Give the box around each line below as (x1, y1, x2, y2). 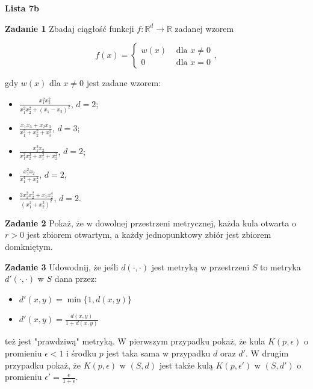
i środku (66, 346, 97, 359)
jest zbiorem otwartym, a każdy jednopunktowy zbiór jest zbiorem (26, 228, 271, 241)
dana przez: (54, 272, 97, 285)
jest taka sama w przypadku (106, 346, 211, 359)
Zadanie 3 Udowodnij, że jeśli (5, 260, 119, 273)
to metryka (259, 260, 301, 273)
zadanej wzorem (175, 22, 234, 34)
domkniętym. (5, 240, 53, 252)
